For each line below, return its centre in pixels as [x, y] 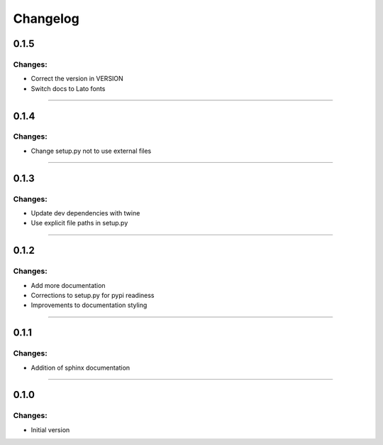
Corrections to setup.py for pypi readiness [93, 295]
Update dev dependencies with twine [85, 213]
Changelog [46, 18]
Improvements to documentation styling [89, 305]
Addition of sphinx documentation [81, 368]
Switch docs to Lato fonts [68, 88]
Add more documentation [68, 285]
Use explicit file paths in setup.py [79, 223]
